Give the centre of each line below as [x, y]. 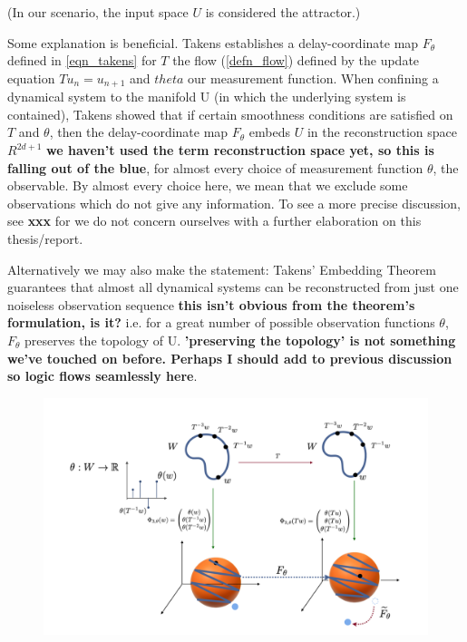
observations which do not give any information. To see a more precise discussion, [234, 203]
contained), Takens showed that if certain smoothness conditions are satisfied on [230, 114]
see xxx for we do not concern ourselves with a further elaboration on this [214, 221]
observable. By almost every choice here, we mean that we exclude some [208, 185]
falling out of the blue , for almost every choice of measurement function [215, 167]
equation [31, 78]
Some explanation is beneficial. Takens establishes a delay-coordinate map [213, 42]
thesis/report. [45, 238]
